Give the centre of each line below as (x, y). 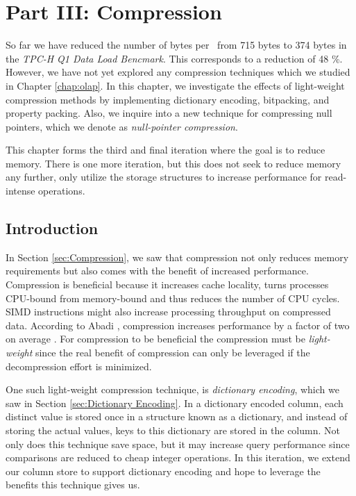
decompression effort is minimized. (79, 366)
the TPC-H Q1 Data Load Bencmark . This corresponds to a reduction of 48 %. (174, 58)
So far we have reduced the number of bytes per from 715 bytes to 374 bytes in (176, 45)
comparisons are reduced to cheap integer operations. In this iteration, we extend (178, 457)
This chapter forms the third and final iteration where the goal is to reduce (166, 150)
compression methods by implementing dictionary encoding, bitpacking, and (168, 99)
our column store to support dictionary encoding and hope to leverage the (163, 471)
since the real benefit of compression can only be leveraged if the (172, 353)
